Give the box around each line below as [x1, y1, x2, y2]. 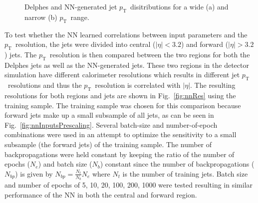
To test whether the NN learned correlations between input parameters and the [4, 29, 248, 39]
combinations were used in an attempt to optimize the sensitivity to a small [4, 129, 237, 140]
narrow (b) [24, 11, 57, 22]
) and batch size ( [38, 159, 92, 169]
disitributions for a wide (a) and [130, 1, 229, 11]
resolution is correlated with [95, 80, 181, 90]
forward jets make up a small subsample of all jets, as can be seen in [4, 110, 214, 120]
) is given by [15, 168, 53, 179]
